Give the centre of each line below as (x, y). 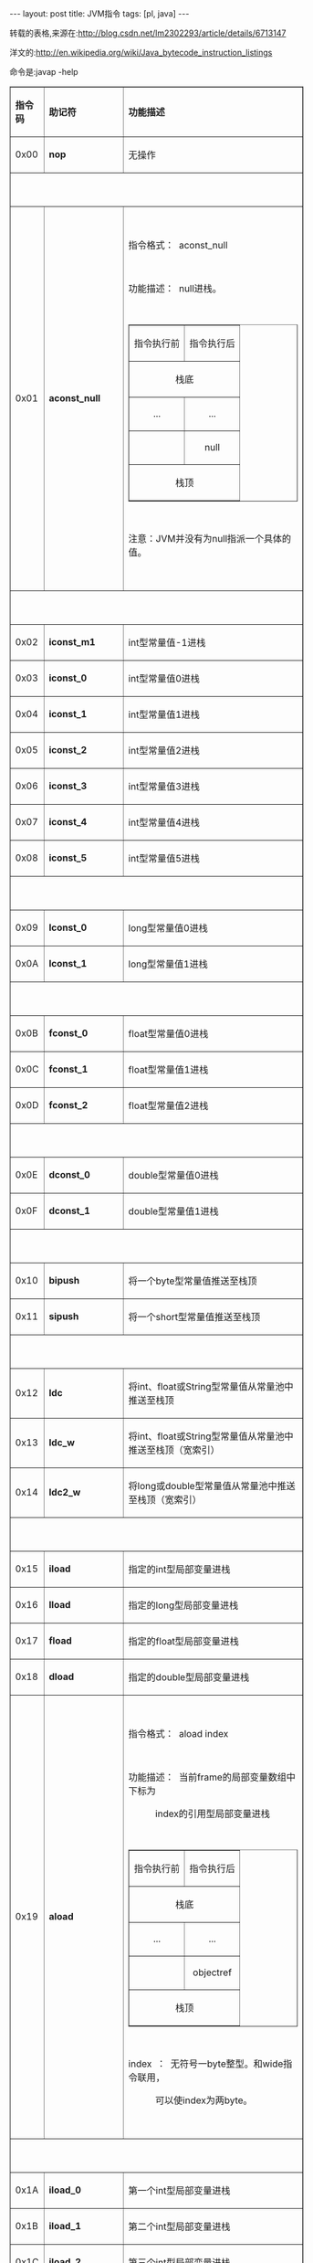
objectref (213, 1972)
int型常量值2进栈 (164, 751)
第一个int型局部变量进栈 (179, 2190)
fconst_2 (68, 1105)
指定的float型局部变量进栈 (184, 1641)
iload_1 (65, 2226)
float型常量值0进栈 (168, 1034)
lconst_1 (68, 963)
